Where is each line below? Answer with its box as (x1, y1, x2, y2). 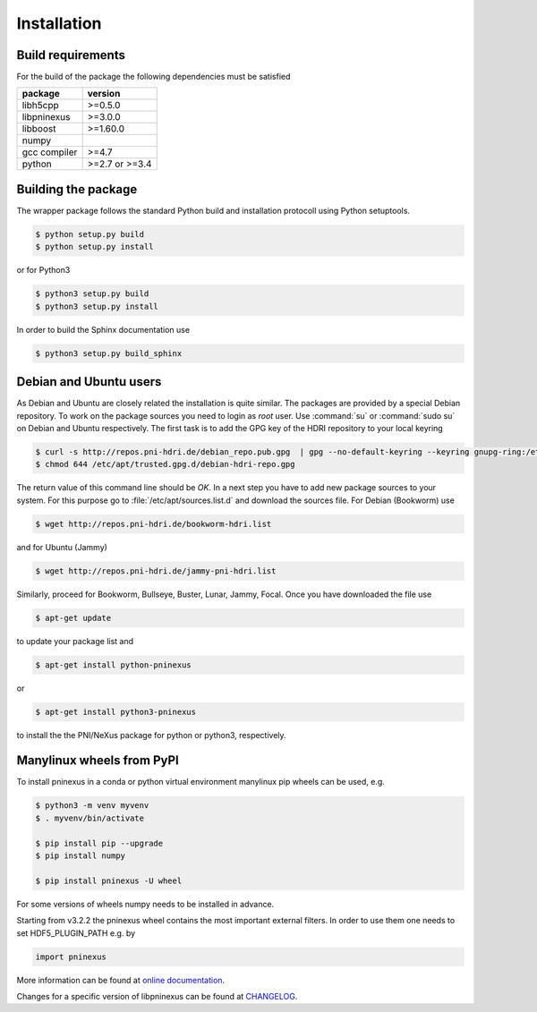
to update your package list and (16, 635, 134, 646)
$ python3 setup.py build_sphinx (35, 348, 183, 358)
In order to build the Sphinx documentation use (16, 324, 191, 335)
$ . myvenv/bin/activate (35, 812, 145, 823)
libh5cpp (21, 99, 59, 112)
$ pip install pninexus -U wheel (35, 875, 183, 886)
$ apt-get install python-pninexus (35, 659, 192, 670)
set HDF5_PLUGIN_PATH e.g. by (16, 927, 136, 939)
